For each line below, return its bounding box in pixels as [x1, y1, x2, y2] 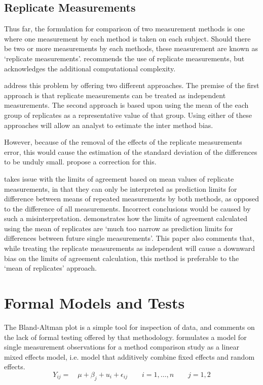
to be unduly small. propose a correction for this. [4, 156, 157, 167]
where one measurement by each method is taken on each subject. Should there [4, 33, 251, 44]
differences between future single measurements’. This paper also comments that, [4, 233, 255, 243]
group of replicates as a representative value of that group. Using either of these [4, 109, 252, 120]
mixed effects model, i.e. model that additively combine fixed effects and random [4, 351, 255, 362]
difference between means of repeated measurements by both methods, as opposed [4, 193, 259, 204]
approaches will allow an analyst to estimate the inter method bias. [4, 119, 213, 130]
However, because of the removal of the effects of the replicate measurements [4, 137, 242, 147]
